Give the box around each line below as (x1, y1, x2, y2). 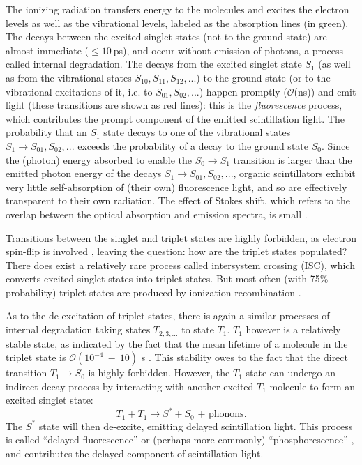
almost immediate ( (6, 43, 89, 57)
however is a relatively (246, 322, 341, 337)
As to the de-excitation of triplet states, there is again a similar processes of (6, 308, 330, 323)
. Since (321, 138, 350, 153)
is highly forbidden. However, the (88, 365, 230, 380)
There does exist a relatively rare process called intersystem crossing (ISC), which (6, 257, 355, 272)
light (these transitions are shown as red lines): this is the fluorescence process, (6, 98, 342, 112)
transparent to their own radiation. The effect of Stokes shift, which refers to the (6, 193, 351, 208)
